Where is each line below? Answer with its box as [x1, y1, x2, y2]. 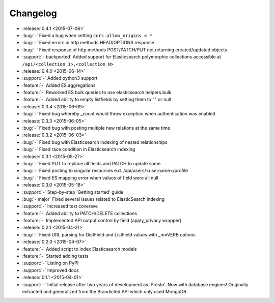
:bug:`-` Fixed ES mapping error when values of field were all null [22, 174, 159, 180]
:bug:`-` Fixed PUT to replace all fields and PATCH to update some [22, 160, 161, 166]
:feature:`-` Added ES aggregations [22, 82, 96, 88]
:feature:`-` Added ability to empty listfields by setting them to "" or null [22, 97, 171, 103]
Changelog [9, 8, 57, 19]
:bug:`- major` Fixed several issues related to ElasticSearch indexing [22, 196, 165, 202]
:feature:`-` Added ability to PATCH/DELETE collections [22, 210, 137, 216]
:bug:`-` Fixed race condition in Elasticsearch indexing [22, 146, 135, 153]
